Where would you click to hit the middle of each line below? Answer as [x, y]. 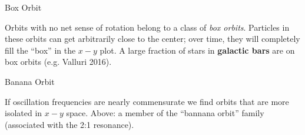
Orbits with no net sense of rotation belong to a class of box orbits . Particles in [147, 27]
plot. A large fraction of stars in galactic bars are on [197, 50]
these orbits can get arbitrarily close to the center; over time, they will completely [152, 39]
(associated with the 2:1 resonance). [69, 124]
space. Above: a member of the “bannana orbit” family [165, 113]
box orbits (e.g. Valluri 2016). [58, 62]
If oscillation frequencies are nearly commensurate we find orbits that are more [147, 101]
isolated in [24, 113]
